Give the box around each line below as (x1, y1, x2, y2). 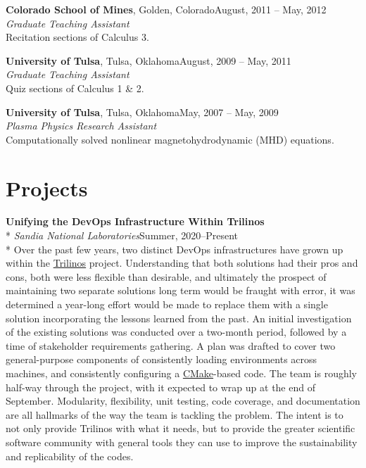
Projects (6, 173, 88, 202)
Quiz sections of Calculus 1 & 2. (6, 80, 144, 95)
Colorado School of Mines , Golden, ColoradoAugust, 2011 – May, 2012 (6, 2, 327, 16)
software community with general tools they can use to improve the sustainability (6, 434, 358, 449)
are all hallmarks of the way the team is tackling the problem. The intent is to (6, 407, 343, 422)
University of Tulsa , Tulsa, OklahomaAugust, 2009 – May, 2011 (6, 53, 291, 68)
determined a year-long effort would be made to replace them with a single (6, 297, 328, 312)
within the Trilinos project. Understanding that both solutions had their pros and (6, 255, 358, 270)
